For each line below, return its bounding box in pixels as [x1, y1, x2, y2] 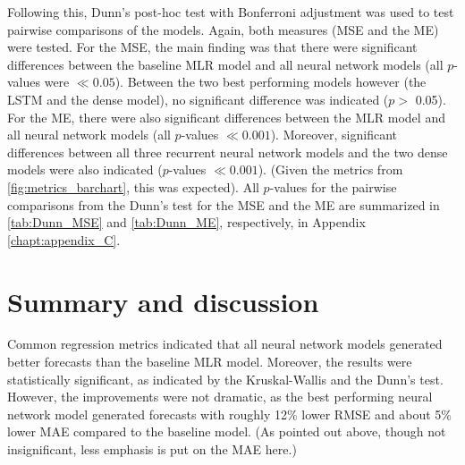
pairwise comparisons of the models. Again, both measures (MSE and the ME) [7, 20, 439, 38]
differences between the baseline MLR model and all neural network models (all [7, 55, 444, 73]
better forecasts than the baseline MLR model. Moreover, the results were [7, 352, 412, 371]
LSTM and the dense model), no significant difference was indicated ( [7, 89, 389, 108]
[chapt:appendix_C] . [7, 230, 121, 249]
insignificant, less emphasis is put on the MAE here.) [7, 440, 297, 458]
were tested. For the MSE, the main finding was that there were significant [7, 38, 418, 56]
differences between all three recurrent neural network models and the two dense [7, 142, 448, 161]
